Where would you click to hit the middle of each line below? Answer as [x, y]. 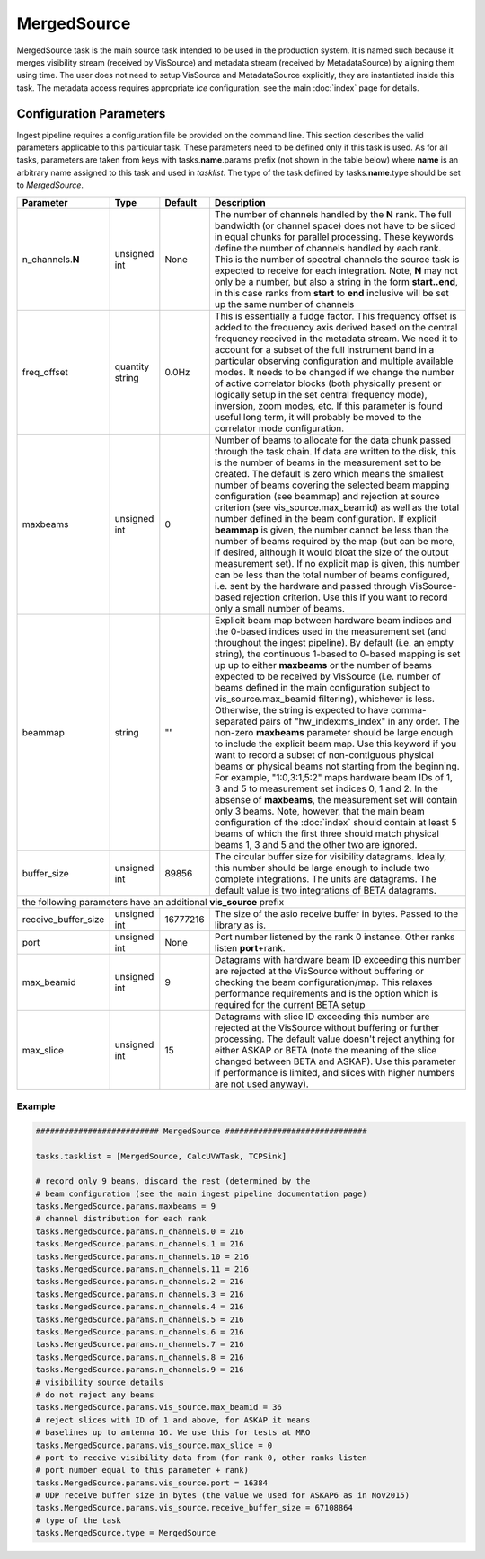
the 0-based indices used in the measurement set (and [331, 631]
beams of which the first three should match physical [327, 833]
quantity [132, 366]
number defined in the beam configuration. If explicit [326, 518]
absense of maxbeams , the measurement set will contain [336, 799]
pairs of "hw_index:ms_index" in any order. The [359, 721]
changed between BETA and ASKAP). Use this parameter [335, 1061]
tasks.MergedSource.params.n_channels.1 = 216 [140, 1244]
